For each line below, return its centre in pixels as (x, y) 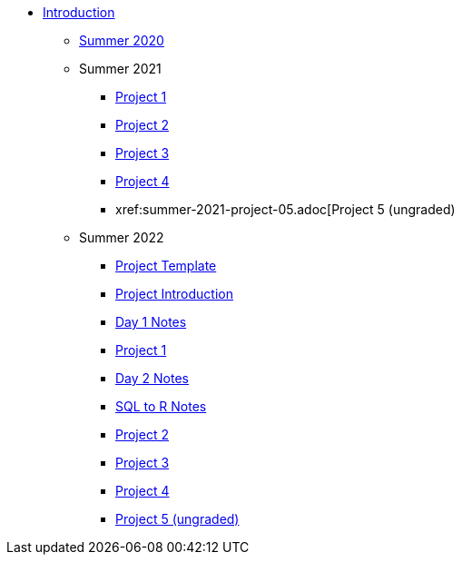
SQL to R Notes (161, 406)
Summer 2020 (122, 40)
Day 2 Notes (152, 378)
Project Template (166, 266)
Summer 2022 (122, 237)
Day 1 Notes (151, 322)
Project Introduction (174, 294)
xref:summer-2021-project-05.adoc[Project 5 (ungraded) (285, 209)
